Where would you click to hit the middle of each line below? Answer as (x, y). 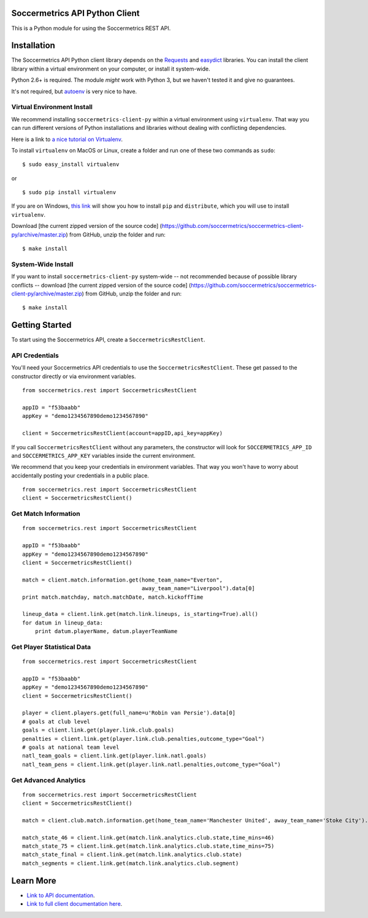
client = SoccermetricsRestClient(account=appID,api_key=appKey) (123, 433)
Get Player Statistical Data (51, 647)
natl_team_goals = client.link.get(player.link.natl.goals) (114, 756)
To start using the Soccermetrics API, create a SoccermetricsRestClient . (108, 340)
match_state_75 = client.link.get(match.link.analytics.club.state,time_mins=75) (148, 846)
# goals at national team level (71, 747)
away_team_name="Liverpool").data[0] (198, 589)
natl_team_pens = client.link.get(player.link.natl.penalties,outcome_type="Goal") (152, 764)
